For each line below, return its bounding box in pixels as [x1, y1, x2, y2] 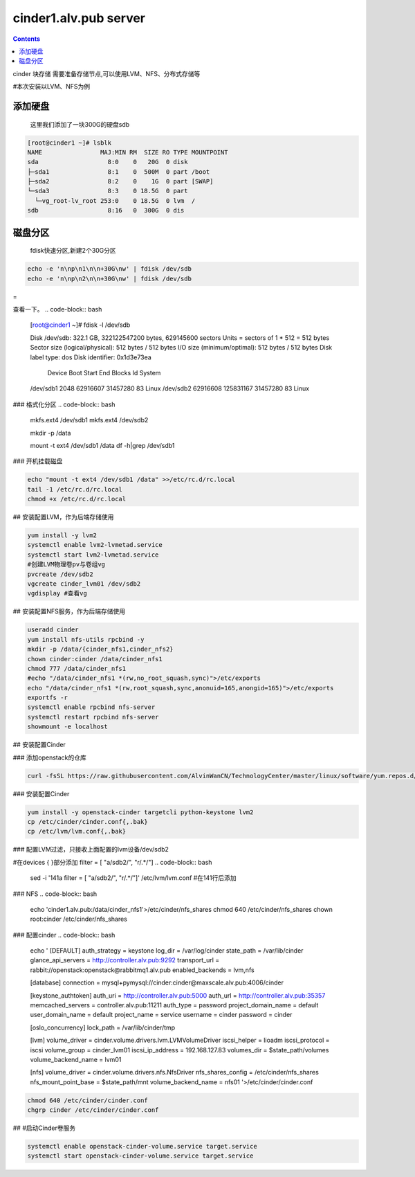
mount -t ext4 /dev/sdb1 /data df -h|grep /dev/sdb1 [30, 441, 175, 449]
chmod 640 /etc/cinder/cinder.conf [27, 1096, 148, 1104]
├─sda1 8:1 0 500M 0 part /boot [27, 168, 210, 176]
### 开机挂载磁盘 [12, 457, 63, 465]
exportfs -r [27, 694, 68, 702]
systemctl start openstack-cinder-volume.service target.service [27, 1152, 254, 1160]
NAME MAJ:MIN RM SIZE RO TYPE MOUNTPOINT [27, 148, 228, 156]
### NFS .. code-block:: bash [12, 890, 98, 898]
